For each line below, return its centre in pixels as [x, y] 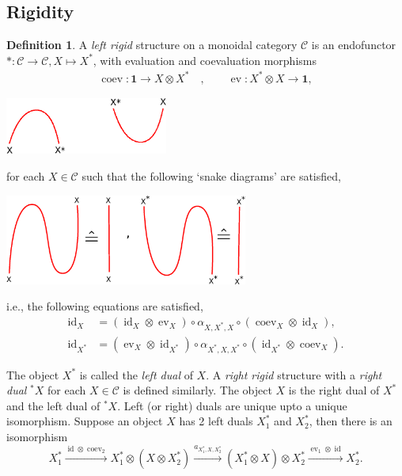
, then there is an [351, 421]
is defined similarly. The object [197, 390]
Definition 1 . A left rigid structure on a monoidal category [152, 45]
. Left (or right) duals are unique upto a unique [232, 405]
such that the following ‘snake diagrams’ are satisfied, [211, 176]
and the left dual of [53, 405]
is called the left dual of [136, 374]
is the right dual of [334, 390]
